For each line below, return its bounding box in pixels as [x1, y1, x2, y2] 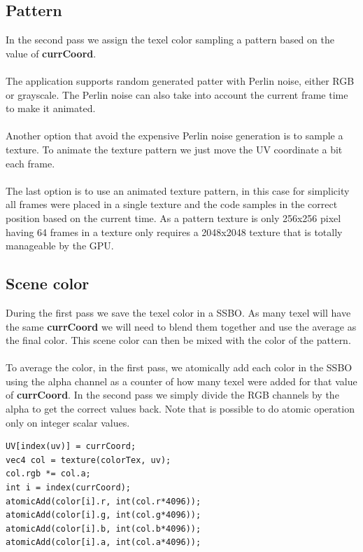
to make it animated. [6, 101, 96, 116]
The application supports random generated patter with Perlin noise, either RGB [6, 73, 355, 88]
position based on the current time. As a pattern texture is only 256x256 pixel [6, 210, 341, 225]
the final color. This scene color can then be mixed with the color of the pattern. [6, 333, 351, 347]
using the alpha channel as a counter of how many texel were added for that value [6, 373, 357, 388]
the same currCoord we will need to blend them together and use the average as [6, 319, 357, 333]
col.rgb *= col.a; [6, 469, 91, 479]
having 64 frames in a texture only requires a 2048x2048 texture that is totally [6, 224, 343, 239]
